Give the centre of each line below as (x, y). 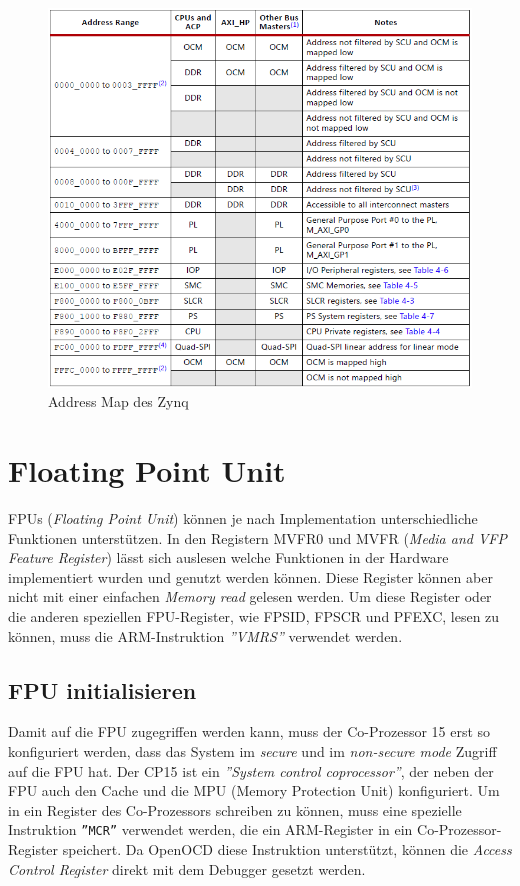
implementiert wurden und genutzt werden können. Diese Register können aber (250, 576)
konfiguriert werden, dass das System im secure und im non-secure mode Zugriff (252, 751)
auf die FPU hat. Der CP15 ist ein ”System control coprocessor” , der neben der (251, 770)
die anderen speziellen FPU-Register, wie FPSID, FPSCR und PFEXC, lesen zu (254, 616)
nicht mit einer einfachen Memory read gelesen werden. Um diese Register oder (250, 596)
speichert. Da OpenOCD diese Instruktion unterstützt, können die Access (287, 849)
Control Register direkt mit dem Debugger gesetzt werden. (187, 868)
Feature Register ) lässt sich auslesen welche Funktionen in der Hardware (228, 557)
